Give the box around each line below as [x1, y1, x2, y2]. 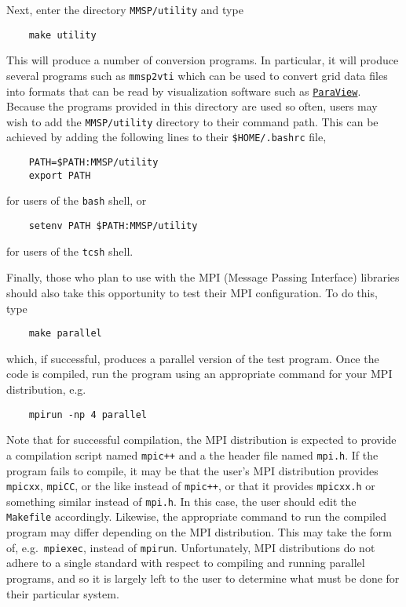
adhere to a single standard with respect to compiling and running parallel [6, 554, 365, 571]
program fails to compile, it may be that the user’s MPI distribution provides [6, 462, 379, 478]
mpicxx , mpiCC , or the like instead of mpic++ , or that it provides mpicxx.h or [6, 478, 375, 494]
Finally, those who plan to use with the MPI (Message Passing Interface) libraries [6, 269, 400, 285]
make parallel [28, 328, 102, 340]
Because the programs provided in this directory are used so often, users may [6, 98, 378, 114]
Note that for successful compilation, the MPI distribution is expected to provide [6, 431, 397, 448]
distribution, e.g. [6, 381, 86, 398]
